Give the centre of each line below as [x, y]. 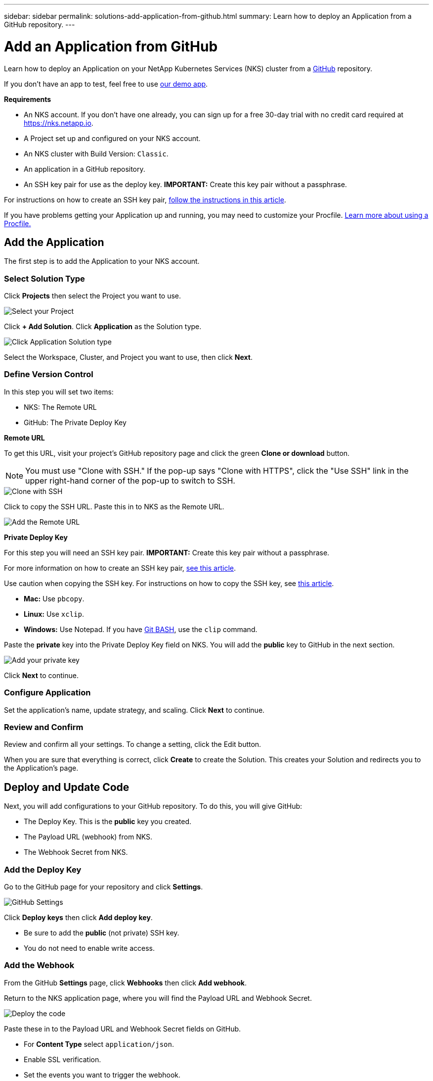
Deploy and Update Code [67, 787]
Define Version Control [49, 374]
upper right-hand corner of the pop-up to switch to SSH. [130, 480]
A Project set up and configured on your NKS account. [112, 138]
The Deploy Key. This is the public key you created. [108, 822]
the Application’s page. [41, 768]
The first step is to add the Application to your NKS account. [102, 261]
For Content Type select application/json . [99, 1044]
